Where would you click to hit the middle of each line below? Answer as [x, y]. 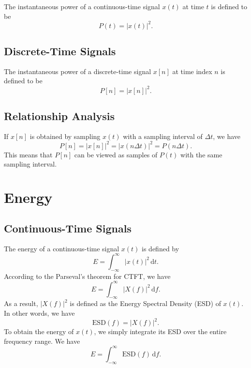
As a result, [21, 303]
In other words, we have [39, 313]
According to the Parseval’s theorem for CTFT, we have [87, 276]
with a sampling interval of [163, 136]
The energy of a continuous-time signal [62, 248]
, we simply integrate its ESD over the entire [160, 331]
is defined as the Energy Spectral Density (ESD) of [145, 303]
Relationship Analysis [59, 115]
